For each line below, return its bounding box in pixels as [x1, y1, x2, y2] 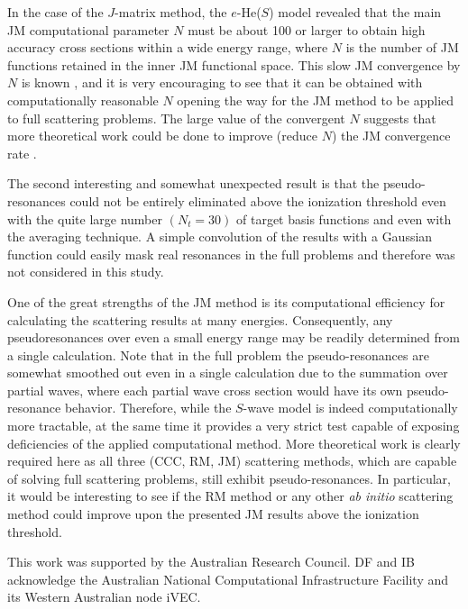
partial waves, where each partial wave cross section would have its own [7, 380, 403, 399]
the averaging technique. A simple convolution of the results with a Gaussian [7, 227, 433, 246]
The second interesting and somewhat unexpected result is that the [7, 174, 380, 193]
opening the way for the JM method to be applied [177, 90, 454, 109]
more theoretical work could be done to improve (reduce [7, 126, 317, 145]
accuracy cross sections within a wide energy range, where [7, 38, 328, 57]
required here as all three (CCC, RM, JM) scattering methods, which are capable [7, 451, 457, 470]
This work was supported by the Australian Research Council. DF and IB [7, 552, 416, 571]
